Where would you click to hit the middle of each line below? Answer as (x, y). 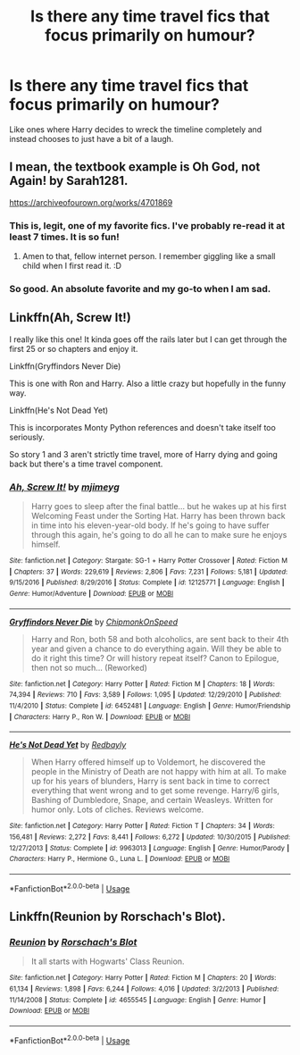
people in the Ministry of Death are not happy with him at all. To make (159, 772)
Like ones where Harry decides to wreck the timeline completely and (136, 129)
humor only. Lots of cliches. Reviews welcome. (117, 809)
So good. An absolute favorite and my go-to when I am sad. (140, 289)
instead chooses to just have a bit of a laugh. (92, 138)
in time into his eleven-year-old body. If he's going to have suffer (150, 525)
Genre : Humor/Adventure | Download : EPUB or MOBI (92, 594)
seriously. (27, 437)
